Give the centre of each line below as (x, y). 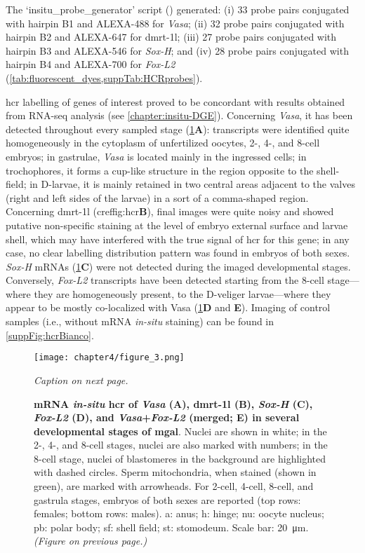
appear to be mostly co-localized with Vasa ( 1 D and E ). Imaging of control (168, 307)
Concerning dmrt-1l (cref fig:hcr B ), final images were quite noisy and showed (170, 211)
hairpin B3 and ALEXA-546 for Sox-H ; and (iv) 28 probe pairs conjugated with (177, 50)
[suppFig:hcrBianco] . (50, 335)
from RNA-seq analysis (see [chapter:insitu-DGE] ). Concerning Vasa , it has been (179, 115)
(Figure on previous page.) (91, 541)
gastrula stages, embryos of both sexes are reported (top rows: (167, 499)
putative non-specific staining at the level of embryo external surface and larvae (177, 225)
